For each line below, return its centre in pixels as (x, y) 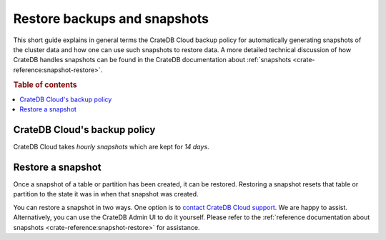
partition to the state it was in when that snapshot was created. (106, 194)
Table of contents (45, 84)
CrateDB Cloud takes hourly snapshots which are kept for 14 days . (112, 147)
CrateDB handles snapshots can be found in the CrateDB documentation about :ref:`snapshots (152, 60)
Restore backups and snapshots (111, 19)
